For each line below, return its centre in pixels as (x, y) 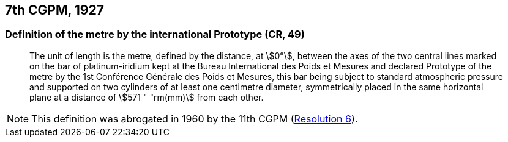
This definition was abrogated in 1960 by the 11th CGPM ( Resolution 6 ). (195, 119)
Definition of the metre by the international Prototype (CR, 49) (155, 34)
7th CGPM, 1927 (54, 10)
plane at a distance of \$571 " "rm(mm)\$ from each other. (147, 97)
